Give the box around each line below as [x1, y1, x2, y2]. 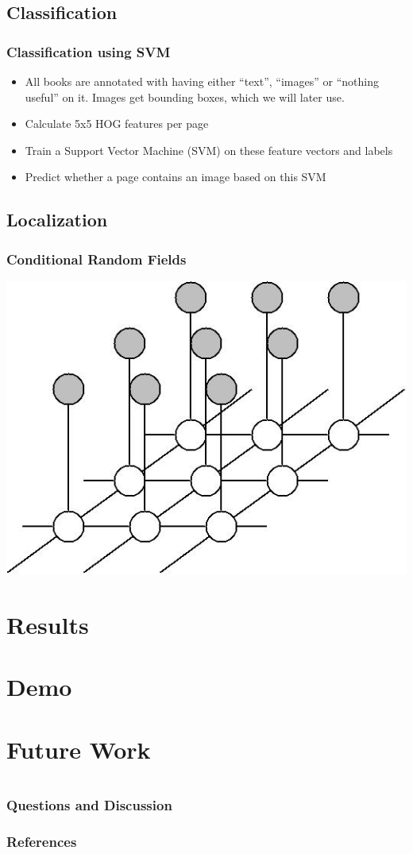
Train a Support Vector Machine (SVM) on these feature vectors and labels [25, 141, 393, 158]
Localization [6, 207, 108, 232]
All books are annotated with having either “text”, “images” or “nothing [25, 73, 379, 89]
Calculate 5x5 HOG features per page [25, 115, 209, 132]
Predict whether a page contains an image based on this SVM [25, 168, 326, 185]
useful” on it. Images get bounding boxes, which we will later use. [25, 88, 345, 105]
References [6, 832, 77, 852]
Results [6, 609, 89, 641]
